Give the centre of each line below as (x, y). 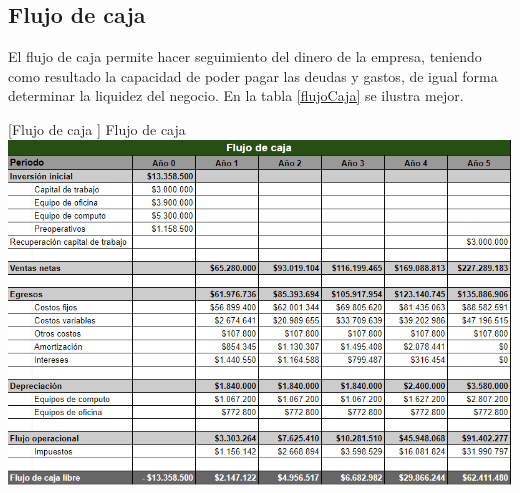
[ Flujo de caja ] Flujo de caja (97, 128)
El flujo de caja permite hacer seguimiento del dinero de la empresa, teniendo (245, 56)
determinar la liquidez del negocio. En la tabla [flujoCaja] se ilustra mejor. (236, 95)
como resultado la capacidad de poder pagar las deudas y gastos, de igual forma (253, 75)
